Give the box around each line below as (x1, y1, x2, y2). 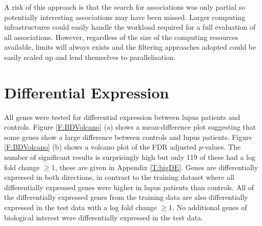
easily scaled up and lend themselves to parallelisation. (4, 51, 176, 62)
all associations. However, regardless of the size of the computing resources (4, 31, 238, 42)
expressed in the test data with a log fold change (4, 202, 157, 213)
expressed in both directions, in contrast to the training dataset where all (4, 172, 234, 182)
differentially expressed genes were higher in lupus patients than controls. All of (4, 181, 254, 192)
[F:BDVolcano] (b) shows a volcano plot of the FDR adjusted (4, 141, 197, 152)
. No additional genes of (172, 202, 247, 213)
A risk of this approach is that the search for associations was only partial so (4, 2, 246, 12)
